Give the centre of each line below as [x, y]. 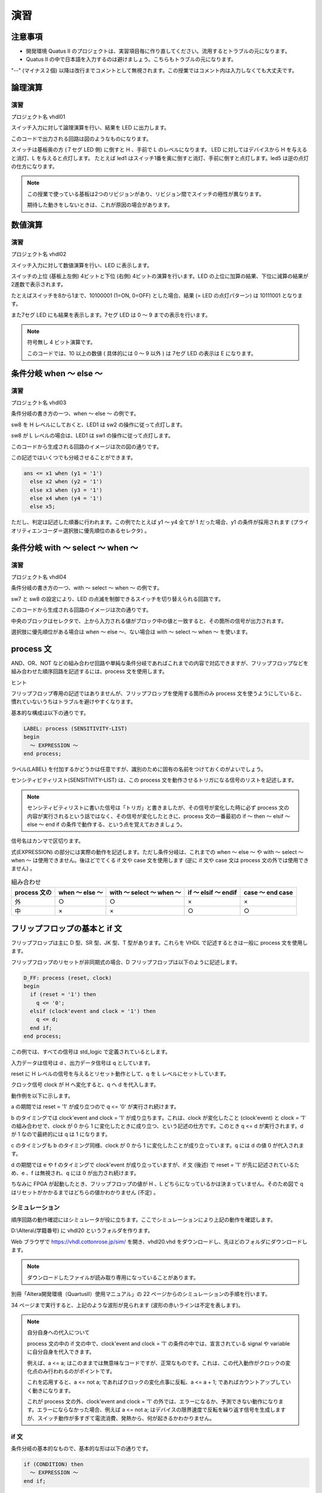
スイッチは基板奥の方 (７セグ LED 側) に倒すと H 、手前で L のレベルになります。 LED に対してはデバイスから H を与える [159, 150]
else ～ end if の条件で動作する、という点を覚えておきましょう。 [106, 824]
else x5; [43, 507]
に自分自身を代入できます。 [61, 1352]
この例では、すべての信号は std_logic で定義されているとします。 [91, 1052]
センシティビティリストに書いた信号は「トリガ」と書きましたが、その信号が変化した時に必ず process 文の [158, 808]
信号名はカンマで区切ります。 [47, 841]
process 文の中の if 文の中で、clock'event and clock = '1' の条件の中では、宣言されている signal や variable [159, 1343]
